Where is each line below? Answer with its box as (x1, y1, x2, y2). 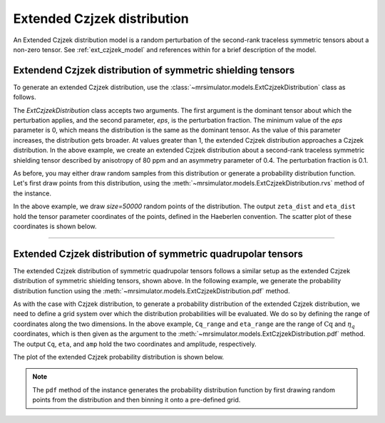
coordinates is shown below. (13, 222, 97, 230)
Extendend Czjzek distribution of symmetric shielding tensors (13, 64, 295, 76)
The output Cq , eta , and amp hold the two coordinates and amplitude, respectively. (13, 340, 257, 348)
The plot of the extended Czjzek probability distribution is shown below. (13, 352, 225, 361)
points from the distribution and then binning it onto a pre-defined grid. (32, 396, 241, 404)
